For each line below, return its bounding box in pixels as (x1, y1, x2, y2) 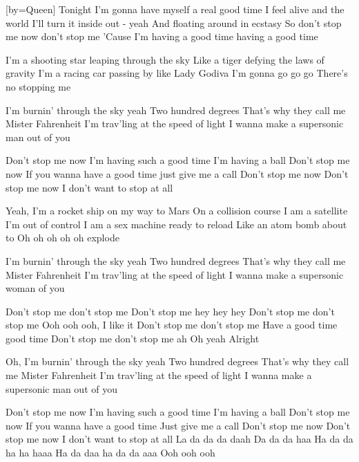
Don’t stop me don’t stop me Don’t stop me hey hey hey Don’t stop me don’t (6, 304, 335, 318)
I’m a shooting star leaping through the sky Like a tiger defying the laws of (6, 52, 324, 66)
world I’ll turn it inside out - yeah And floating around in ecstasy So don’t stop (6, 15, 342, 30)
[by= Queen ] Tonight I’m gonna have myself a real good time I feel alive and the (6, 2, 345, 16)
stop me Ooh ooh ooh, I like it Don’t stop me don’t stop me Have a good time (6, 317, 338, 332)
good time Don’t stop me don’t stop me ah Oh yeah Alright (6, 331, 260, 345)
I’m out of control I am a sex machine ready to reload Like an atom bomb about (6, 216, 347, 231)
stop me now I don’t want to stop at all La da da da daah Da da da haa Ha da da (6, 432, 353, 446)
